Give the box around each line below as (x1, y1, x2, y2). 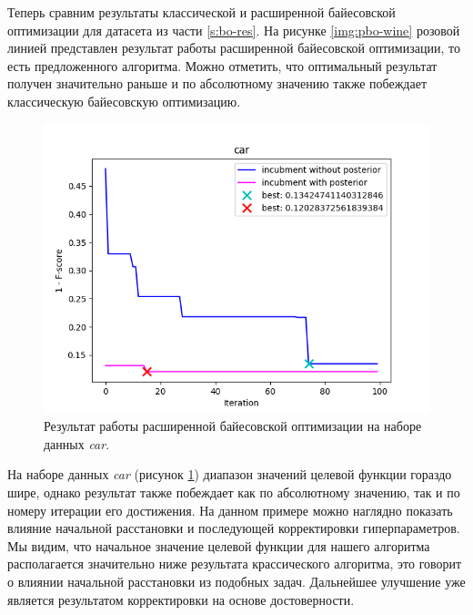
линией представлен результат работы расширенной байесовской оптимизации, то (7, 38, 460, 57)
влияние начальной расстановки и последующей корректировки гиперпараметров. (7, 518, 460, 538)
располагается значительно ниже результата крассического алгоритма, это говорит (7, 554, 462, 573)
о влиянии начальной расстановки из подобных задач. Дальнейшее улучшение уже (7, 571, 466, 590)
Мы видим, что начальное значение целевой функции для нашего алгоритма (7, 536, 430, 555)
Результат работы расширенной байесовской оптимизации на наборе (44, 416, 422, 436)
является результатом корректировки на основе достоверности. (7, 589, 355, 609)
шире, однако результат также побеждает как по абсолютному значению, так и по (7, 482, 460, 501)
